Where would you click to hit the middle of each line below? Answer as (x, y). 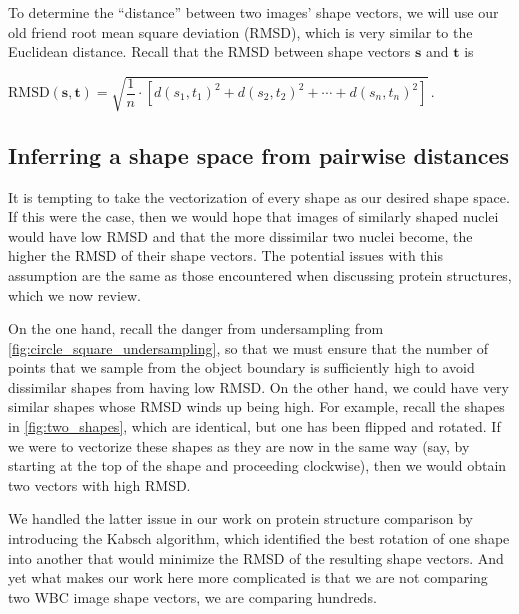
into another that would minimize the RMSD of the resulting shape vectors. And (256, 557)
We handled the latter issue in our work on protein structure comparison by (240, 518)
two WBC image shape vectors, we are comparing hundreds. (192, 596)
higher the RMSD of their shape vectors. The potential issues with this (225, 255)
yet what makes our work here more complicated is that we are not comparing (248, 577)
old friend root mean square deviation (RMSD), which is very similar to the (240, 31)
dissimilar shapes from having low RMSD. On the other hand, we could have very (258, 386)
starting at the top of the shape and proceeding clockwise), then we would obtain (257, 465)
